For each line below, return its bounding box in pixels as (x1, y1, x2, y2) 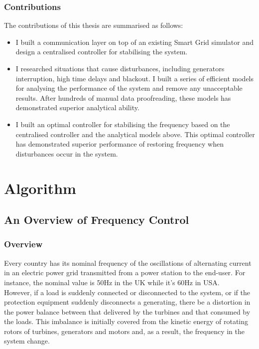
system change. (4, 336, 50, 346)
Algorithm (4, 177, 76, 198)
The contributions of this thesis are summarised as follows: (4, 20, 183, 30)
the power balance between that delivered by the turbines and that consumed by (4, 306, 251, 317)
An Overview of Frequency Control (4, 212, 189, 227)
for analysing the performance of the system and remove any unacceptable (15, 83, 243, 93)
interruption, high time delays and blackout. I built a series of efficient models (15, 73, 254, 83)
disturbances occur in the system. (15, 148, 118, 159)
